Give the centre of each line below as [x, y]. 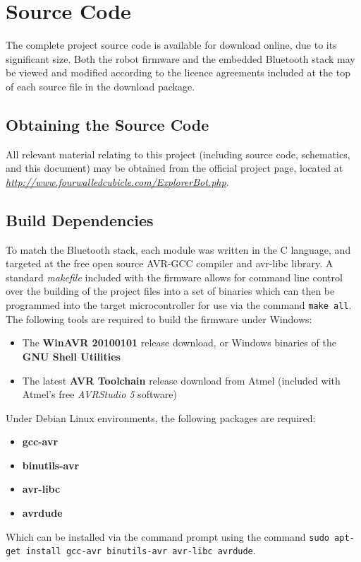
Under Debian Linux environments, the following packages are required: [161, 417]
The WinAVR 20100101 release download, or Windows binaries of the [179, 343]
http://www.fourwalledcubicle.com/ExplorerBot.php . [117, 181]
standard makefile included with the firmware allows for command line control [174, 277]
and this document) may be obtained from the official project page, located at [175, 168]
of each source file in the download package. [100, 86]
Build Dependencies [80, 219]
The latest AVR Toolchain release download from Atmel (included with [181, 380]
